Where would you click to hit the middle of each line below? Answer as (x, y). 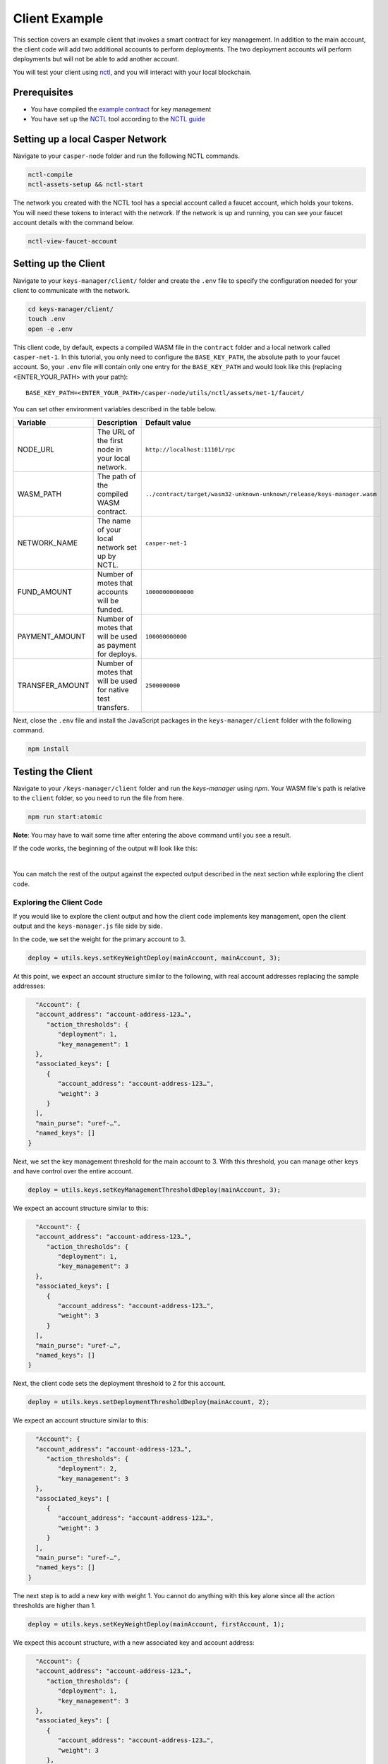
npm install (49, 749)
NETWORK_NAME (47, 543)
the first (110, 441)
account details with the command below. (73, 223)
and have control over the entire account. (73, 1171)
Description (117, 423)
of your (109, 530)
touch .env (47, 319)
